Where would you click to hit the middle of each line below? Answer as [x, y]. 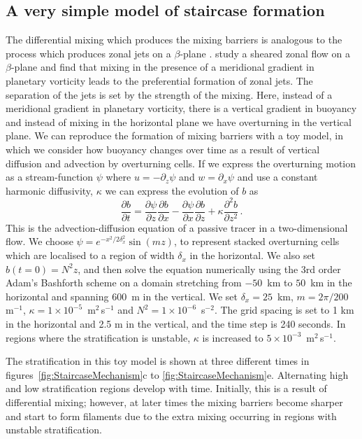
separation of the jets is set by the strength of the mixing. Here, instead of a [169, 94]
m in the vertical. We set [184, 296]
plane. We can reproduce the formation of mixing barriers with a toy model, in [174, 135]
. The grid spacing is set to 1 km [284, 310]
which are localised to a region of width [90, 255]
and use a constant [277, 177]
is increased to [233, 337]
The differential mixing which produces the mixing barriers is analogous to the [174, 40]
